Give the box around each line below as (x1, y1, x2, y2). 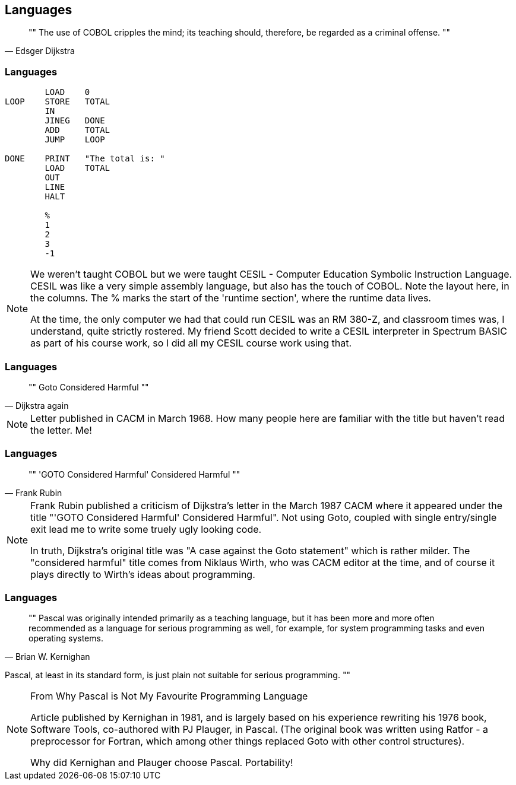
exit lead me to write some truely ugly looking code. (30, 523, 262, 535)
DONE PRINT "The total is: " (5, 154, 165, 164)
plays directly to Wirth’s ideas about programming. (30, 568, 255, 580)
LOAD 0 (45, 87, 90, 97)
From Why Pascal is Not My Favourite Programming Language (30, 690, 308, 703)
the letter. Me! (30, 424, 92, 436)
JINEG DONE (45, 116, 105, 126)
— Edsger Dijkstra (5, 46, 75, 56)
